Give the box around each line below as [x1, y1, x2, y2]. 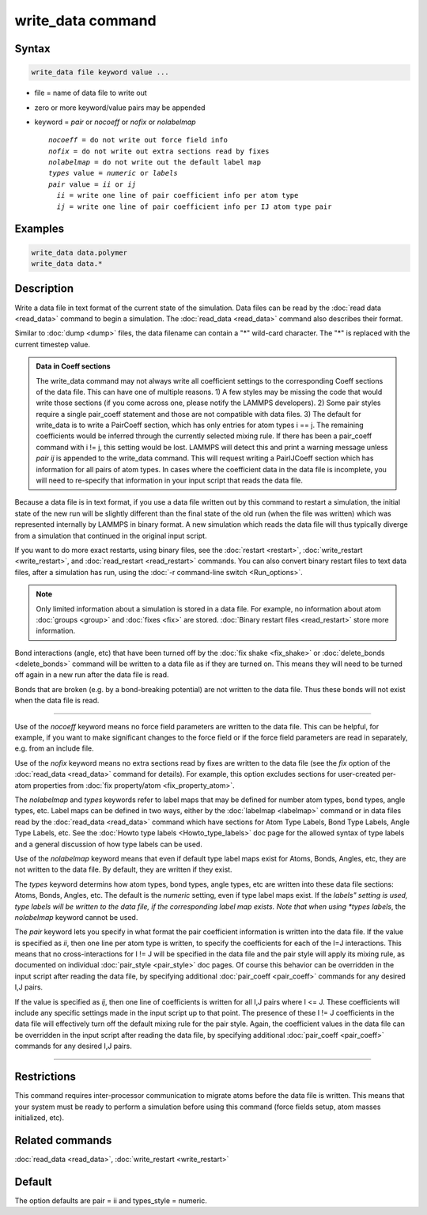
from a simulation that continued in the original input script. [14, 531, 207, 540]
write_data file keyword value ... [31, 68, 169, 77]
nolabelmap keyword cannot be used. [14, 912, 138, 922]
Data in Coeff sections [36, 361, 111, 371]
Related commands [14, 1134, 112, 1147]
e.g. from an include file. [14, 744, 94, 753]
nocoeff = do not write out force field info [48, 135, 229, 145]
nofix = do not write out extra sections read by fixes [48, 146, 270, 156]
